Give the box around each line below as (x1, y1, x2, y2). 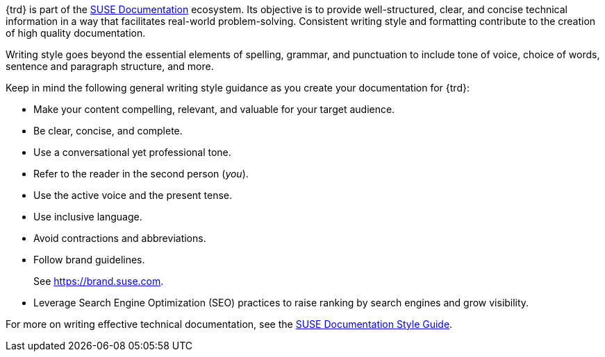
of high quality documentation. (6, 27, 146, 39)
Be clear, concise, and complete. (33, 125, 183, 137)
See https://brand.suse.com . (33, 275, 164, 287)
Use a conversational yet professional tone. (33, 146, 231, 158)
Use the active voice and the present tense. (33, 189, 233, 201)
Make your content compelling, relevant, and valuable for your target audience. (33, 103, 395, 115)
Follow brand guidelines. (33, 254, 145, 265)
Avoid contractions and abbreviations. (33, 232, 206, 244)
